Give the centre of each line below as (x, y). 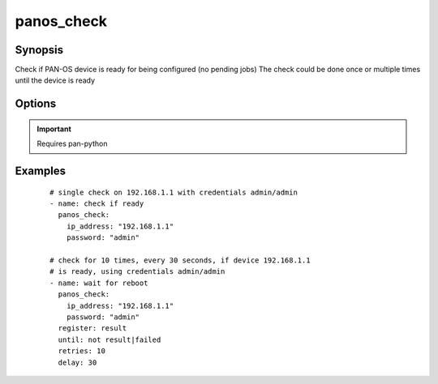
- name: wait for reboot (99, 283)
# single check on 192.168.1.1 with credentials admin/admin (174, 192)
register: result (92, 329)
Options (36, 104)
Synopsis (39, 50)
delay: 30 (77, 362)
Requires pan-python (72, 144)
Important (54, 129)
